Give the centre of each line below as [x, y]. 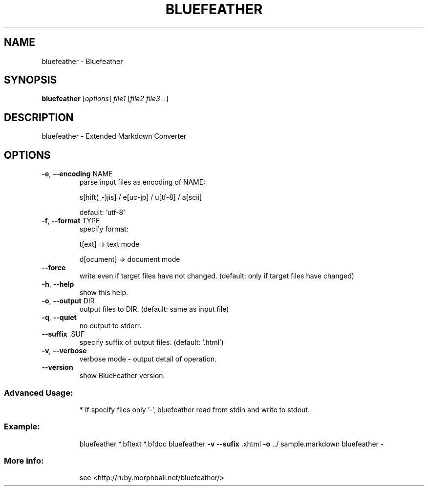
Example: [22, 427]
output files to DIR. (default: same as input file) [154, 309]
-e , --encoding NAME [77, 174]
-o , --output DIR [68, 301]
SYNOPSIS [31, 80]
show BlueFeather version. [122, 376]
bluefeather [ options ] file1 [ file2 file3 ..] [105, 99]
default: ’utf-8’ [102, 213]
